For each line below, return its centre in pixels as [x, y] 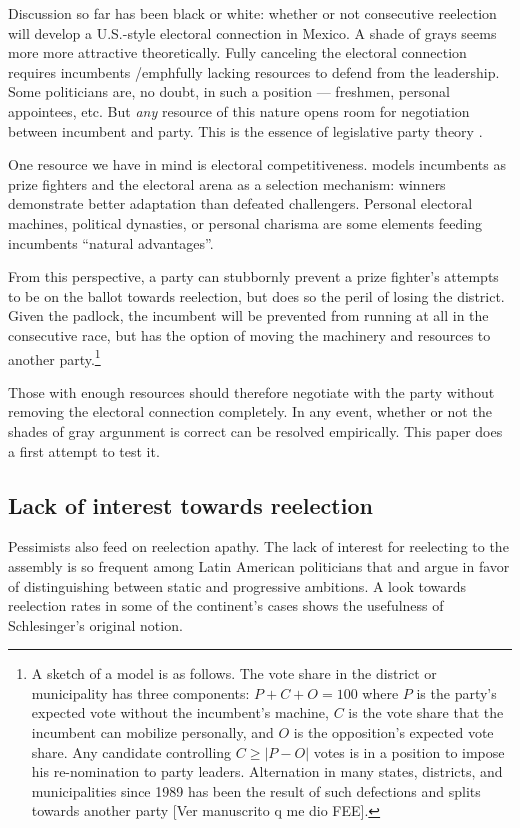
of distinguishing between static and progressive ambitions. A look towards [237, 585]
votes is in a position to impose [409, 751]
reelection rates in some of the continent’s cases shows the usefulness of [226, 605]
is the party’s [456, 692]
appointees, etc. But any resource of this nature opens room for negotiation [239, 110]
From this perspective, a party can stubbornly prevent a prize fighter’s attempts [253, 276]
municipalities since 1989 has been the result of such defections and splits [256, 790]
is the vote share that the [426, 712]
